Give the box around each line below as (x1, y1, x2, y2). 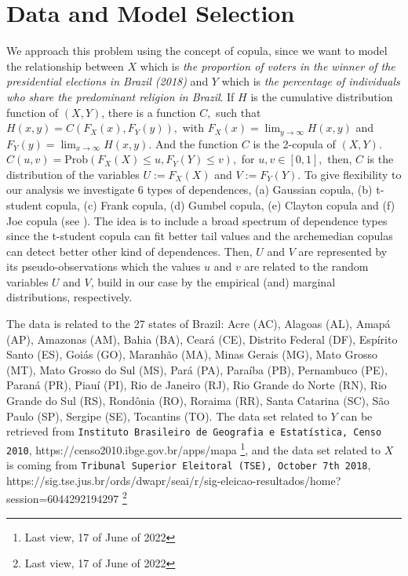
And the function (155, 135, 239, 151)
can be (341, 407, 373, 424)
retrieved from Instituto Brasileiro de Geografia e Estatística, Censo (6, 423, 382, 439)
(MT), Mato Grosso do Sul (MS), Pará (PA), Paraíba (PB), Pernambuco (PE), (6, 361, 388, 377)
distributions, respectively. (6, 289, 133, 305)
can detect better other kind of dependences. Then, (6, 242, 253, 259)
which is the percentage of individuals (221, 73, 400, 89)
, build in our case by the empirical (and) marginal (90, 273, 336, 290)
